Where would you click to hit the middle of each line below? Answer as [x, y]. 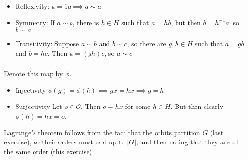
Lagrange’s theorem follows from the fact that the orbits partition [102, 132]
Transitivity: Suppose [47, 44]
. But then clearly [197, 106]
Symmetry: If [35, 22]
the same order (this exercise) [48, 151]
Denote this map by [34, 74]
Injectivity [31, 90]
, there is [86, 22]
